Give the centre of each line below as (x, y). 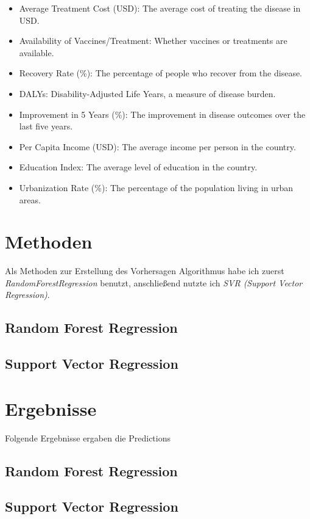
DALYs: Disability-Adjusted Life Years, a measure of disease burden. (147, 93)
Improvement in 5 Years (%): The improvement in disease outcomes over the (162, 114)
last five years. (46, 126)
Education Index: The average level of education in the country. (138, 167)
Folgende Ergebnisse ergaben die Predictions (88, 437)
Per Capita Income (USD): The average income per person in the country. (157, 146)
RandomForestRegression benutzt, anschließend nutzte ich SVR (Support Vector (154, 282)
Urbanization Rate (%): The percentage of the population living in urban (156, 187)
